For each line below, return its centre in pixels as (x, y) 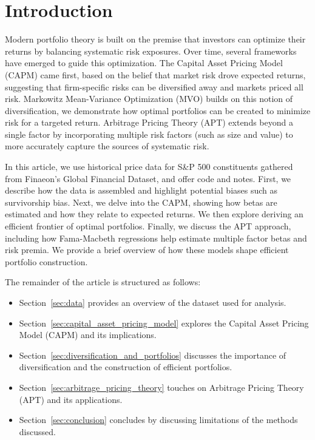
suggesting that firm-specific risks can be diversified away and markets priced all (154, 86)
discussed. (37, 431)
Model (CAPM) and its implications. (88, 335)
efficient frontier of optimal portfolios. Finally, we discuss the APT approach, (148, 226)
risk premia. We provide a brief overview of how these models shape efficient (147, 250)
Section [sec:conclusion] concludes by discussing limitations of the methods (158, 420)
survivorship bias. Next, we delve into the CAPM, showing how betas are (141, 202)
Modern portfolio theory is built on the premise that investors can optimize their (155, 39)
